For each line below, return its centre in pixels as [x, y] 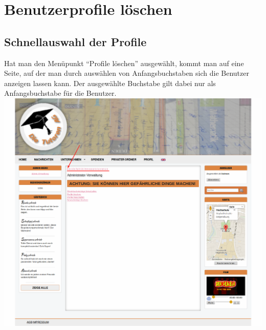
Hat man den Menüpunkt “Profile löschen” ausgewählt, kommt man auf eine [124, 63]
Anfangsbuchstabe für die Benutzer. [60, 93]
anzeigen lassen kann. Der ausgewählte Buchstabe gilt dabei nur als [110, 83]
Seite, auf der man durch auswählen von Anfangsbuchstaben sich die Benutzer [127, 73]
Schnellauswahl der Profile [75, 41]
